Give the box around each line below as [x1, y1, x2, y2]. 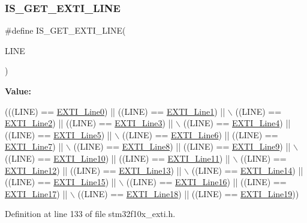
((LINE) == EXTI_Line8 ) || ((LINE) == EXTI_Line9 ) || [73, 140, 291, 153]
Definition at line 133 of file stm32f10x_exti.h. [5, 207, 176, 220]
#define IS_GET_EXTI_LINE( [5, 24, 126, 37]
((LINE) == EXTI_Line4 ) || [183, 117, 291, 129]
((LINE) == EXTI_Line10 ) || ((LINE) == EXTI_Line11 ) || [5, 151, 230, 164]
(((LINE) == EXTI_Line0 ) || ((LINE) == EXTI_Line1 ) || [5, 105, 225, 117]
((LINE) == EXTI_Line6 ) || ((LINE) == [122, 128, 278, 141]
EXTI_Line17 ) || [5, 187, 68, 200]
